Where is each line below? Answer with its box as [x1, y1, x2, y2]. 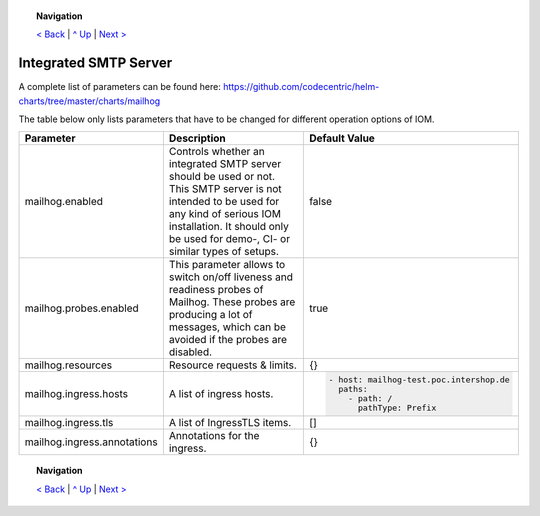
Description [168, 131, 226, 145]
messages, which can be [168, 320, 287, 334]
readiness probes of [168, 283, 264, 297]
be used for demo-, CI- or [168, 232, 290, 246]
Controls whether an [168, 145, 265, 159]
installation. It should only [168, 220, 290, 234]
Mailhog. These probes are [168, 295, 296, 309]
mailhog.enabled [24, 195, 104, 209]
